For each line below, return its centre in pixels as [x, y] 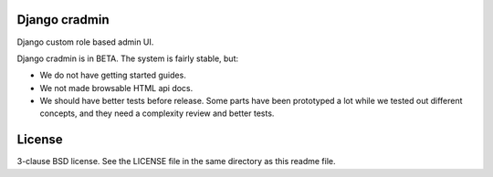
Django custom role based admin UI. [85, 42]
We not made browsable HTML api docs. [116, 88]
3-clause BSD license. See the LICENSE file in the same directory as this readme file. [177, 161]
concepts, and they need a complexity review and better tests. [157, 113]
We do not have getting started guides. [113, 75]
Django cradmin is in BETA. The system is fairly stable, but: [128, 58]
